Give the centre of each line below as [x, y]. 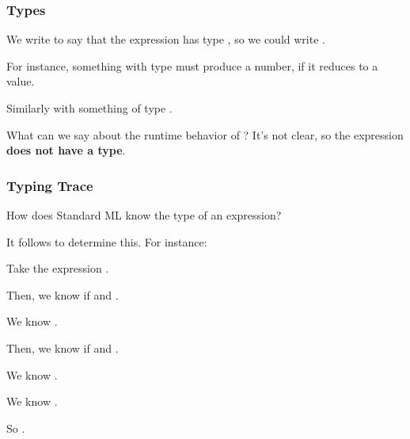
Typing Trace [50, 185]
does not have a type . [66, 150]
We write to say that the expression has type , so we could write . [166, 39]
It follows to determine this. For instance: [107, 241]
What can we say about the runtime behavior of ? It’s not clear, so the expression [205, 134]
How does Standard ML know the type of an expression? [144, 215]
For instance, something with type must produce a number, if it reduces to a [192, 65]
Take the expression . [58, 268]
